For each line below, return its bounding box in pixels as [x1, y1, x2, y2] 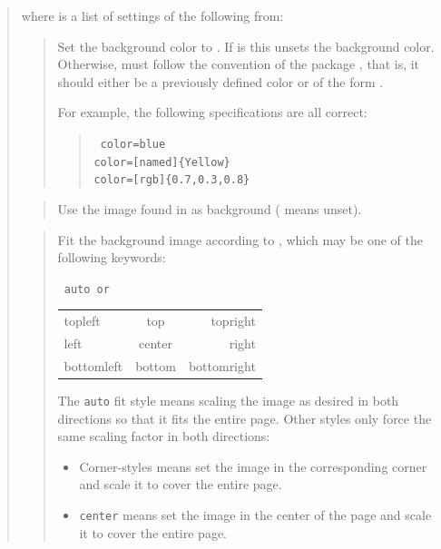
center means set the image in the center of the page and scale [79, 505, 432, 524]
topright [211, 311, 256, 330]
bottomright [188, 356, 256, 375]
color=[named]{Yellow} [93, 155, 230, 169]
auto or [64, 282, 110, 296]
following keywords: [57, 248, 166, 267]
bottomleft [64, 356, 123, 375]
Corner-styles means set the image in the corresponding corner [79, 456, 427, 475]
